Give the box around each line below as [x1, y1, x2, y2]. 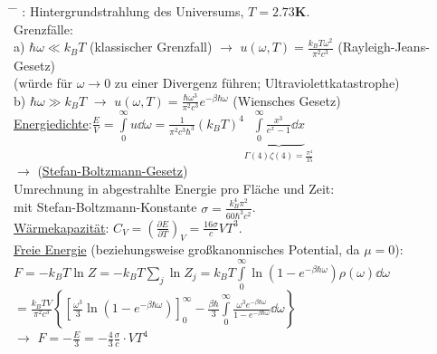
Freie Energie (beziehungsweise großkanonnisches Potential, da [14, 240, 360, 259]
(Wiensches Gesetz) [233, 91, 341, 110]
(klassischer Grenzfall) [90, 37, 213, 56]
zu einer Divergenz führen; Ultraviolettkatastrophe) [114, 73, 400, 92]
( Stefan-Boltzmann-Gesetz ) [37, 161, 188, 180]
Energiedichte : [14, 113, 92, 132]
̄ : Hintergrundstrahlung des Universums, [14, 2, 244, 20]
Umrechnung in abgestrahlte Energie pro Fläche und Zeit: [14, 178, 335, 197]
